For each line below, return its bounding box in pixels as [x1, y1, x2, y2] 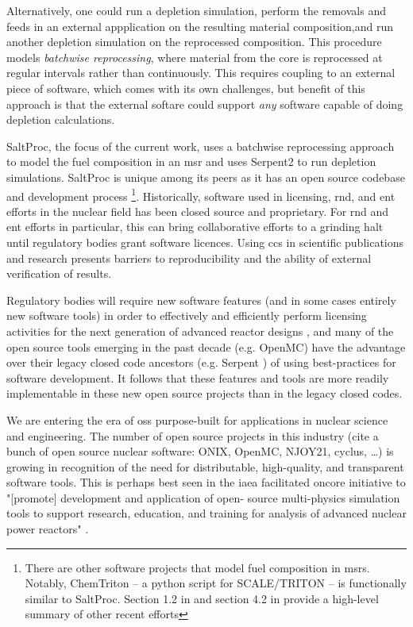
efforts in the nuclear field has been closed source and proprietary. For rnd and [6, 202, 389, 219]
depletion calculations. [6, 111, 115, 128]
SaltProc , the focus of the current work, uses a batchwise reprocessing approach [6, 137, 395, 154]
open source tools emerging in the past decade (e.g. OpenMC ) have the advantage [6, 338, 406, 355]
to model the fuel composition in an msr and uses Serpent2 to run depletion [6, 153, 376, 170]
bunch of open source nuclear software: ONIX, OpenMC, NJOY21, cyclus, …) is [6, 443, 394, 460]
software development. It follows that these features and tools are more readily [6, 369, 389, 386]
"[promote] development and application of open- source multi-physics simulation [6, 489, 400, 506]
